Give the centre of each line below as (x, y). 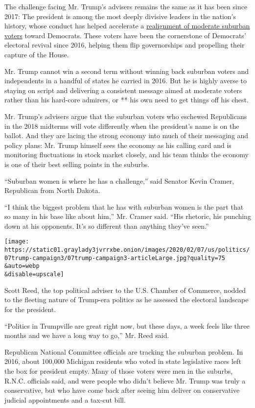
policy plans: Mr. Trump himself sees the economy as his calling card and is (118, 145)
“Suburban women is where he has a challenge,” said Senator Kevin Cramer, (119, 180)
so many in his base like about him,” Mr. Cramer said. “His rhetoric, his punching (128, 216)
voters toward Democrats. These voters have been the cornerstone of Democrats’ (125, 35)
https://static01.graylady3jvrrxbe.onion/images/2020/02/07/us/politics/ (127, 250)
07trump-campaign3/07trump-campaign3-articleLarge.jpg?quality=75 (115, 258)
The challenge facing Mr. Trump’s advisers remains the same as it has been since (126, 6)
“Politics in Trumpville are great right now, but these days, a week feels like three (127, 325)
